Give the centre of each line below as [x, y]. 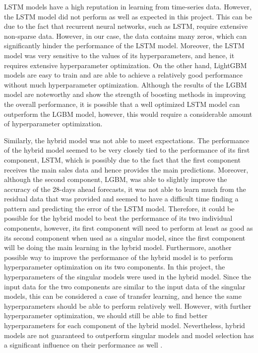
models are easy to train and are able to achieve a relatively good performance [124, 75]
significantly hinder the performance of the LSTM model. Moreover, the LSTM [124, 45]
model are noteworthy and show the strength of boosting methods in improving [125, 94]
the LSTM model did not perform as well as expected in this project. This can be [128, 16]
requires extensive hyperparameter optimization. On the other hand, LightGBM [126, 65]
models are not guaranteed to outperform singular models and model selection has [129, 335]
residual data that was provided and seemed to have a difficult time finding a [121, 199]
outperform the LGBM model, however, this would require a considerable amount [128, 114]
